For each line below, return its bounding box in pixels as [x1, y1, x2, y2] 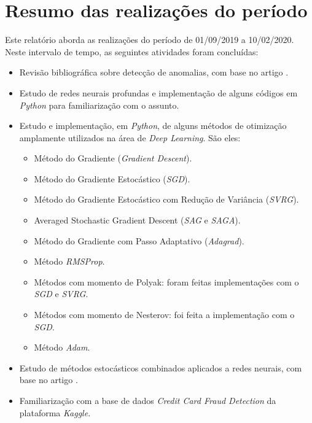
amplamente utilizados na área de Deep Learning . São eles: [19, 131, 241, 144]
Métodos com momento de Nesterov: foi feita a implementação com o [34, 308, 295, 321]
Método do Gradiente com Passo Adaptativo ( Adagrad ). [34, 234, 244, 247]
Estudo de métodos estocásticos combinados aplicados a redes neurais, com [19, 361, 302, 374]
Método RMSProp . [34, 255, 105, 268]
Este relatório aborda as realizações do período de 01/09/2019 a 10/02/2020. [5, 33, 294, 46]
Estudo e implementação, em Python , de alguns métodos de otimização [19, 119, 287, 132]
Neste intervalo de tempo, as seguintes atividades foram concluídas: [5, 45, 259, 58]
